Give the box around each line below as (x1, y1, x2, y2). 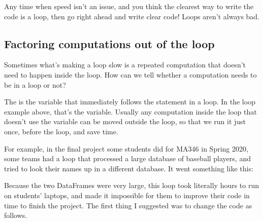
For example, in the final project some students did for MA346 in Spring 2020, (4, 143, 248, 154)
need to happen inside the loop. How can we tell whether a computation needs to (4, 69, 257, 80)
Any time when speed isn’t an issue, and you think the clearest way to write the (4, 1, 254, 11)
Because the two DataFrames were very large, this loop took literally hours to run (4, 180, 259, 191)
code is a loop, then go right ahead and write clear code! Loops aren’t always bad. (4, 11, 260, 21)
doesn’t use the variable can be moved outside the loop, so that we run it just (4, 116, 246, 127)
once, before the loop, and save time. (4, 126, 118, 136)
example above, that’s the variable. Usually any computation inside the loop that (4, 106, 257, 117)
